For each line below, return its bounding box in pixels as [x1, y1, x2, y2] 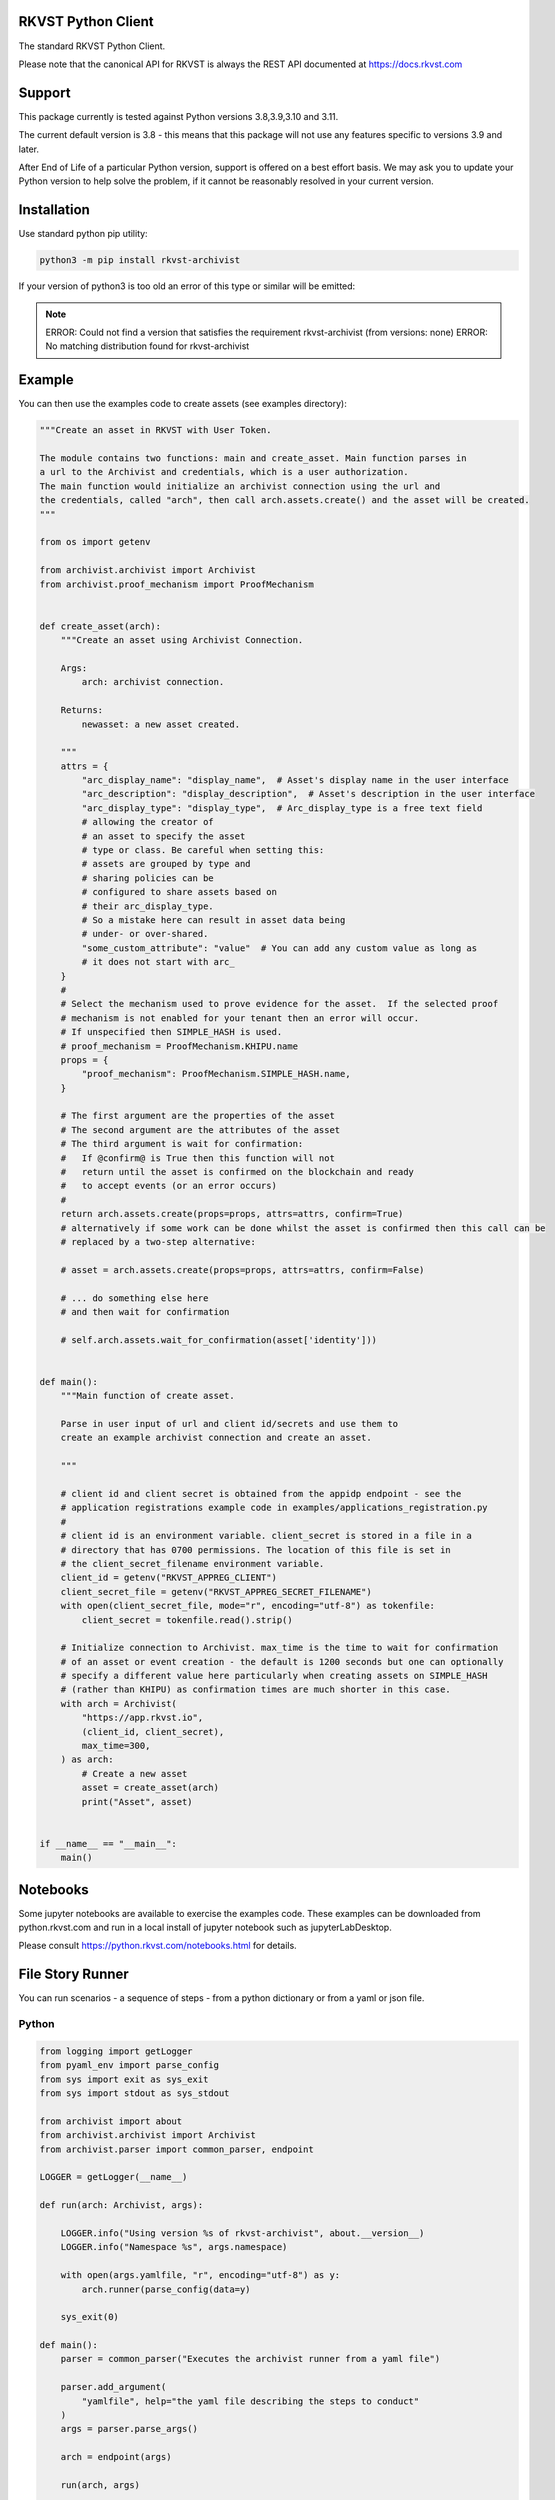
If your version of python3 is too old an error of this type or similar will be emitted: [18, 280, 356, 292]
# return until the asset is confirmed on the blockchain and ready [60, 1166, 415, 1178]
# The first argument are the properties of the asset [60, 1110, 335, 1122]
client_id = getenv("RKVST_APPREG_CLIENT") [60, 1572, 277, 1584]
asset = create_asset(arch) [81, 1782, 220, 1794]
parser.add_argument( [60, 2381, 167, 2393]
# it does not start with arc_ [81, 956, 235, 968]
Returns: [60, 705, 104, 716]
